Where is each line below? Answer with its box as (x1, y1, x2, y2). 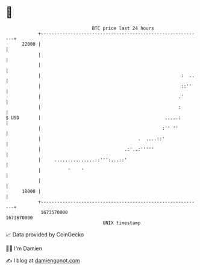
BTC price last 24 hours (92, 25, 154, 31)
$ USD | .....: (5, 114, 181, 121)
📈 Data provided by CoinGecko (5, 231, 84, 238)
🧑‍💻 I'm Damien (5, 245, 43, 252)
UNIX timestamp (102, 219, 141, 226)
